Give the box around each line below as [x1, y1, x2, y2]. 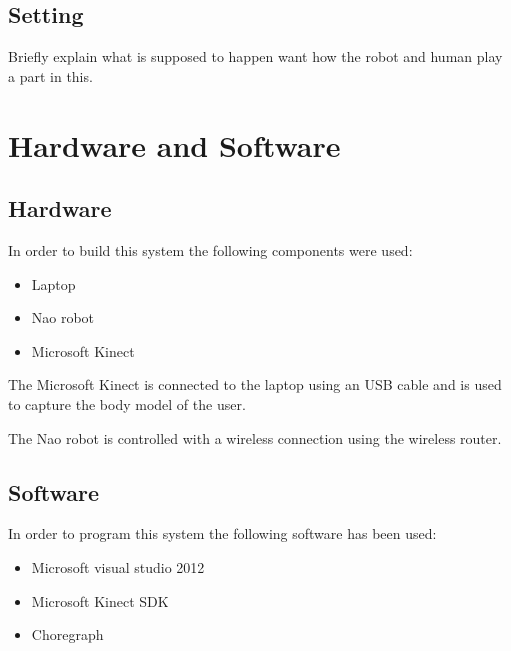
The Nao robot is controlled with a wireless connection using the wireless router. [8, 427, 502, 448]
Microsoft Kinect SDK [31, 590, 169, 611]
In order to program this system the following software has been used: [8, 523, 437, 544]
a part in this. [8, 65, 93, 86]
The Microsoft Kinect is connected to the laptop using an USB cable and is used [8, 374, 502, 395]
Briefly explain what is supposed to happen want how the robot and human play [8, 46, 503, 67]
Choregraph [31, 624, 104, 645]
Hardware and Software [8, 124, 341, 165]
